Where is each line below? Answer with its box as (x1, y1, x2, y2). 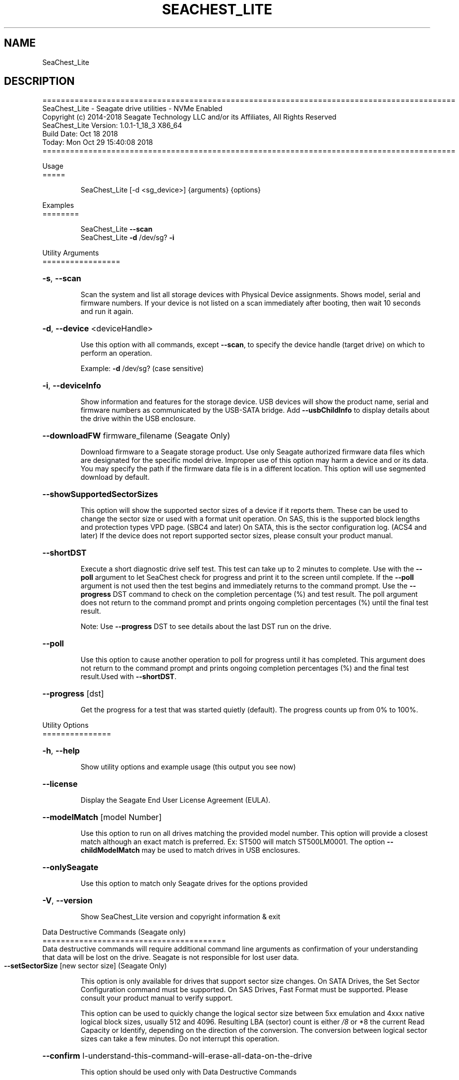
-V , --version (42, 895, 93, 906)
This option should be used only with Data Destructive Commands (80, 1068, 297, 1077)
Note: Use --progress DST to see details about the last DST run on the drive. (80, 622, 332, 631)
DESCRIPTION (4, 75, 75, 88)
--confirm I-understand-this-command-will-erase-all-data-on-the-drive (42, 1051, 312, 1061)
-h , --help (42, 746, 80, 756)
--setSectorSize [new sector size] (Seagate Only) (4, 961, 167, 970)
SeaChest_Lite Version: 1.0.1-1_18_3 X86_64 (42, 121, 182, 130)
